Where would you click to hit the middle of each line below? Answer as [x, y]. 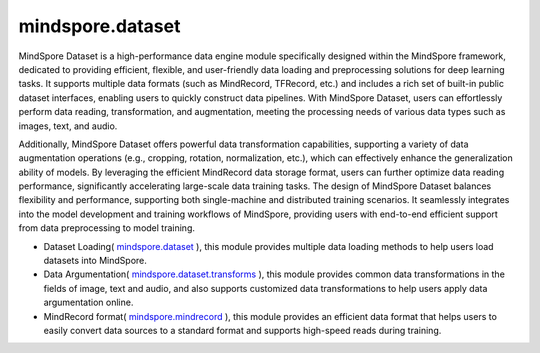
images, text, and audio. [68, 126]
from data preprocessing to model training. [106, 228]
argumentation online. [88, 302]
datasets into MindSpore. [95, 261]
